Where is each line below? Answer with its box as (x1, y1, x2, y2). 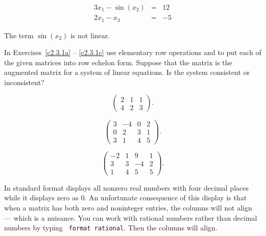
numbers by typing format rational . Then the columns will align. (4, 222, 217, 233)
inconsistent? (4, 76, 44, 87)
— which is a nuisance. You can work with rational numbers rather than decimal (4, 212, 257, 223)
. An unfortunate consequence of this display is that (84, 192, 247, 203)
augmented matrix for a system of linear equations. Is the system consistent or (4, 67, 250, 77)
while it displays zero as (4, 192, 79, 203)
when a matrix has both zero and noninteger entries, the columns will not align (4, 202, 252, 213)
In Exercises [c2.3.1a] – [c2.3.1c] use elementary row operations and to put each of (4, 47, 261, 58)
